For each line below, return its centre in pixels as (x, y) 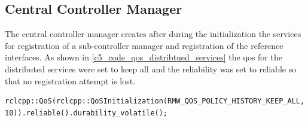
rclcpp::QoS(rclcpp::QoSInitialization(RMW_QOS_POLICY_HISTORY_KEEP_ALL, (155, 101)
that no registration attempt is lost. (70, 80)
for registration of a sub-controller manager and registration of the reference (144, 45)
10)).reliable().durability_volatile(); (86, 113)
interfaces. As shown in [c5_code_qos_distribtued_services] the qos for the (144, 57)
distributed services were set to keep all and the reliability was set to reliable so (151, 68)
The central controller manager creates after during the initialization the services (153, 34)
